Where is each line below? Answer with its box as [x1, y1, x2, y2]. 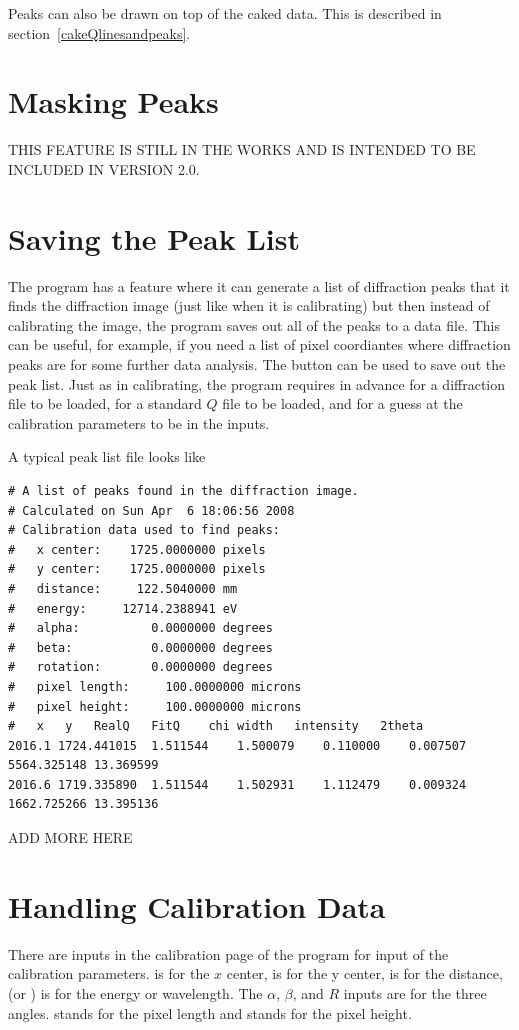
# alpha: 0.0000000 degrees [8, 621, 273, 636]
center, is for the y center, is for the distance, [226, 963, 503, 984]
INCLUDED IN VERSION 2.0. [8, 158, 200, 179]
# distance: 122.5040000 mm [8, 581, 238, 596]
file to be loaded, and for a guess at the [222, 393, 463, 414]
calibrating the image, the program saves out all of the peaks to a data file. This [8, 314, 500, 335]
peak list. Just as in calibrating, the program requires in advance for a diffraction [8, 373, 506, 394]
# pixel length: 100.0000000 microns [8, 679, 302, 694]
